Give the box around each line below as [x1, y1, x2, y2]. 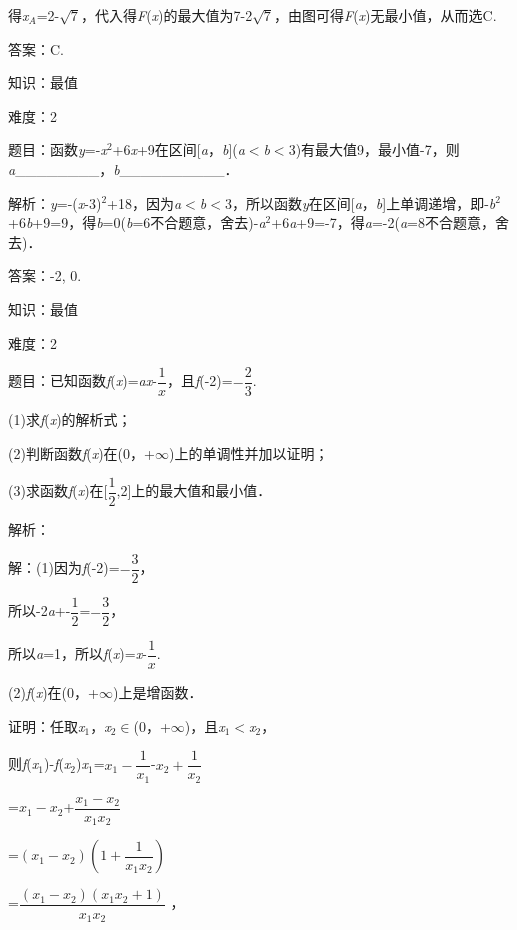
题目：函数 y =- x [8, 139, 107, 160]
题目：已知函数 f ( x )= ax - [8, 370, 157, 391]
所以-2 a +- [8, 600, 71, 621]
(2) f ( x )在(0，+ [8, 682, 99, 703]
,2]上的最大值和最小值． [116, 480, 272, 501]
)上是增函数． [112, 682, 203, 703]
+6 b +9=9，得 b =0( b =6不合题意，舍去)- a [8, 212, 266, 233]
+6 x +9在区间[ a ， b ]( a [112, 139, 245, 160]
